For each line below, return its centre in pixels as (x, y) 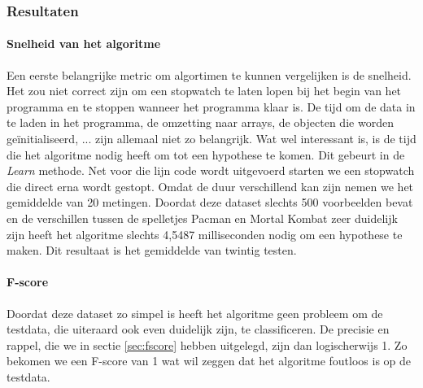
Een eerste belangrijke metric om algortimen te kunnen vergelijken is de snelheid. (209, 74)
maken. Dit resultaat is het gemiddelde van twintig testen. (152, 250)
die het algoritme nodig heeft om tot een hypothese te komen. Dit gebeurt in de (206, 154)
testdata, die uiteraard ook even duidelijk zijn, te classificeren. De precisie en (198, 329)
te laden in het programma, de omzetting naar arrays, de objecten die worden (200, 122)
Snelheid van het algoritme (84, 44)
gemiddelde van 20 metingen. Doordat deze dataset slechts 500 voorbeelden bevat (210, 202)
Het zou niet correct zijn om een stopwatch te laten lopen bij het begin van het (204, 91)
